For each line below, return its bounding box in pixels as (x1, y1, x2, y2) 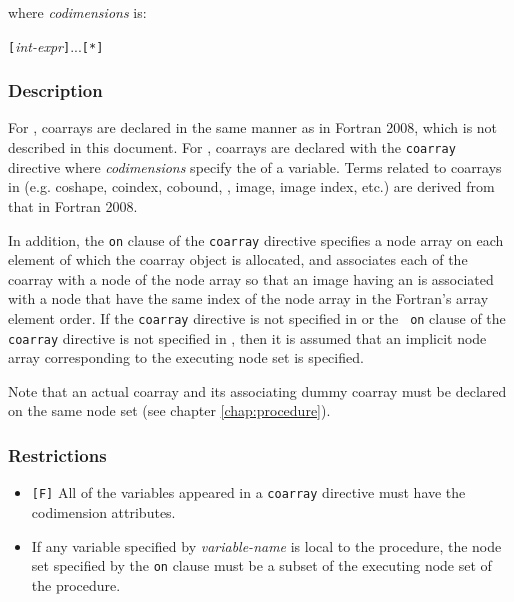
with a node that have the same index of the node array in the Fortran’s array (8, 288, 489, 309)
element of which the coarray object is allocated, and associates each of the (8, 249, 468, 270)
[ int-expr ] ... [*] (8, 35, 104, 56)
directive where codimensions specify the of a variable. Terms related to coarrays (8, 156, 502, 177)
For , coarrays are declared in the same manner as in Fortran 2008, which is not (8, 117, 498, 138)
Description (8, 78, 103, 103)
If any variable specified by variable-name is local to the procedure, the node (31, 535, 502, 556)
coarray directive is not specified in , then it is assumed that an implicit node (8, 327, 487, 348)
